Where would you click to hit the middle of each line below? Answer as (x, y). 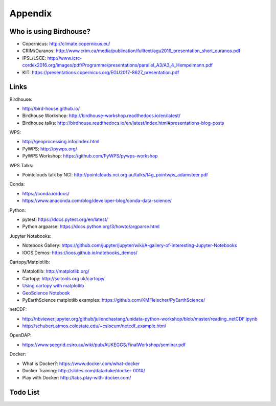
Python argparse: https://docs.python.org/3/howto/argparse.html (91, 227)
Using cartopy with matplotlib (53, 286)
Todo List (25, 392)
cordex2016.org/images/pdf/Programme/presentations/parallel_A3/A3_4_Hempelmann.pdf (118, 65)
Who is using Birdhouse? (50, 31)
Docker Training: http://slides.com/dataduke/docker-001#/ (84, 371)
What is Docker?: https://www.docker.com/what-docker (81, 364)
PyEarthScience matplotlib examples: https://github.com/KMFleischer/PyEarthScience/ (114, 300)
